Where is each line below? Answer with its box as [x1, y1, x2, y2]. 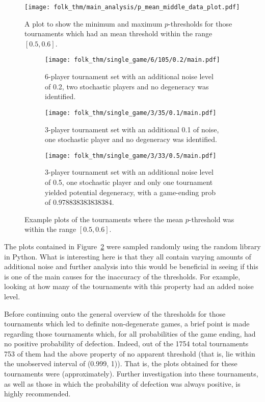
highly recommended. [4, 388, 71, 399]
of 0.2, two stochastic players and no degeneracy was [45, 81, 209, 91]
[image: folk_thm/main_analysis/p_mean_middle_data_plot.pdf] [24, 4, 240, 11]
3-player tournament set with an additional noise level [45, 167, 214, 177]
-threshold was [189, 214, 234, 224]
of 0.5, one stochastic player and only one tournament [45, 176, 213, 187]
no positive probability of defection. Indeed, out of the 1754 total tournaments [4, 338, 249, 349]
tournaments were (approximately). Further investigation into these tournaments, [4, 368, 258, 379]
